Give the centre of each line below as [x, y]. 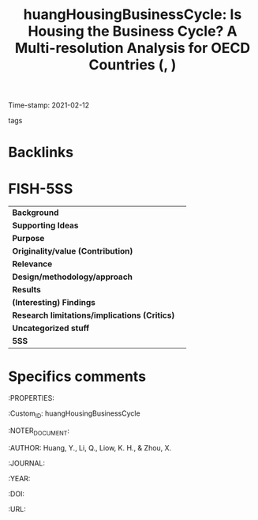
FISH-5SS [41, 188]
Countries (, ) [133, 65]
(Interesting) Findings [54, 303]
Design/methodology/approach [72, 277]
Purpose [28, 239]
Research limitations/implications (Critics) [93, 315]
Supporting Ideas [45, 225]
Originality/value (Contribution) [73, 251]
